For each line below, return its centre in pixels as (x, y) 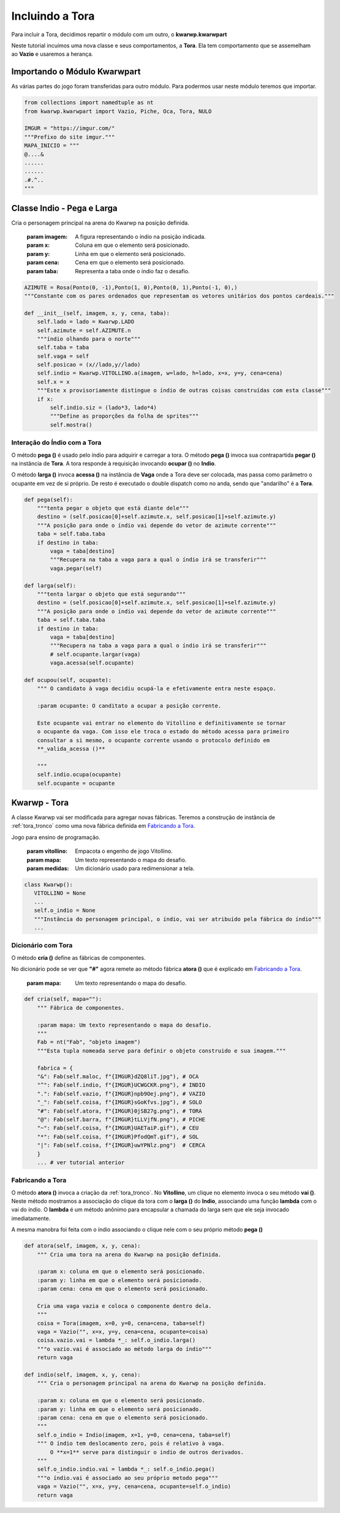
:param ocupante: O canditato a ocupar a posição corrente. (129, 706)
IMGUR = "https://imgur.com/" (70, 128)
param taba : (42, 271)
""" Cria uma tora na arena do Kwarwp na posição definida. (129, 1254)
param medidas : (48, 868)
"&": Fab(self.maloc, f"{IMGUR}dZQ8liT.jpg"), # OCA (118, 1077)
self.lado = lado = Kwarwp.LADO (86, 322)
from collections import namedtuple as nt (89, 103)
